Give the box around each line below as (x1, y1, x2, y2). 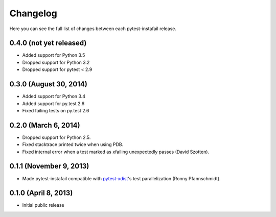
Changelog (9, 8, 57, 19)
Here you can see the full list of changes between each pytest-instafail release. (9, 26, 176, 32)
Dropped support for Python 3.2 (22, 59, 90, 65)
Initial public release (22, 202, 65, 208)
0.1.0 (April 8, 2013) (9, 189, 73, 198)
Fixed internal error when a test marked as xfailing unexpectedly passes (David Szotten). (22, 149, 210, 155)
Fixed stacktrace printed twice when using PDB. (22, 141, 124, 148)
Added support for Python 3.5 (22, 52, 85, 58)
